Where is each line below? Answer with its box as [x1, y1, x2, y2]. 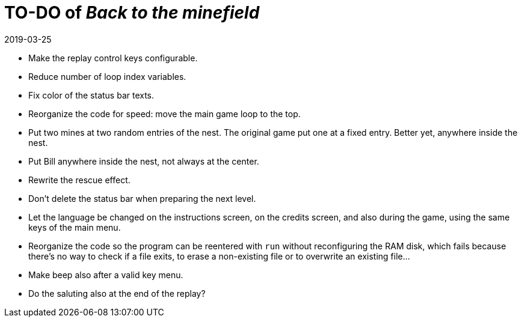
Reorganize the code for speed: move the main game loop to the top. [28, 108, 301, 119]
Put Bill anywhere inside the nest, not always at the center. [28, 156, 259, 166]
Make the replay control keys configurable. [28, 52, 198, 63]
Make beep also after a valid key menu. [28, 269, 183, 280]
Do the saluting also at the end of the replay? [28, 288, 206, 299]
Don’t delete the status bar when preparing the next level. [28, 193, 256, 204]
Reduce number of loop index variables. [28, 71, 186, 82]
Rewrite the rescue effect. [28, 174, 130, 185]
